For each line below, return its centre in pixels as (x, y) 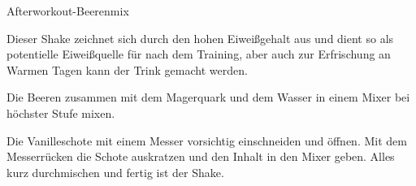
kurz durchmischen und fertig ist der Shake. (115, 172)
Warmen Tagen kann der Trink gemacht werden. (127, 69)
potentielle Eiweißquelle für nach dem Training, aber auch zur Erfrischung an (199, 54)
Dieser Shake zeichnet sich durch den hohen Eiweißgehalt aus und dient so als (200, 38)
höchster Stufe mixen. (61, 112)
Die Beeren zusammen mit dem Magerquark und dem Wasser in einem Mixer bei (208, 97)
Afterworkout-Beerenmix (68, 11)
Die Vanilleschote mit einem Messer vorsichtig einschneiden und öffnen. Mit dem (207, 140)
